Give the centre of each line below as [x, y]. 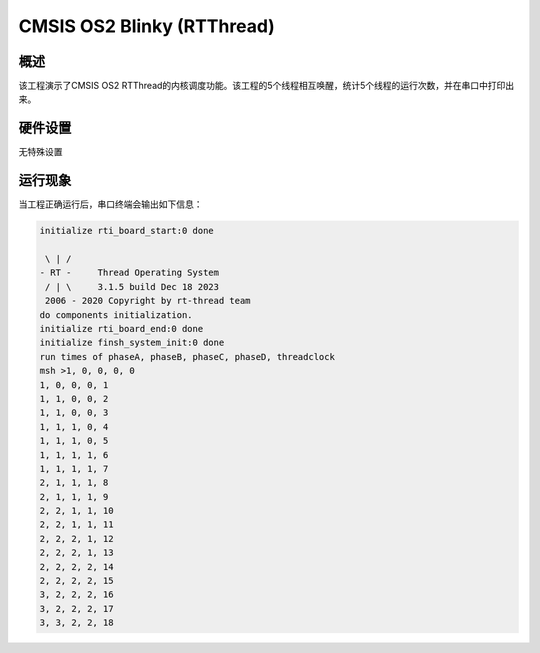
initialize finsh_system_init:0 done [132, 343]
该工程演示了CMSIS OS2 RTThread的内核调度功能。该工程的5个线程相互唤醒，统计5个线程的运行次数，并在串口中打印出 [266, 86]
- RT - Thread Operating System [129, 273]
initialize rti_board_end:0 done [121, 328]
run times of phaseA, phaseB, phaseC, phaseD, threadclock [187, 356]
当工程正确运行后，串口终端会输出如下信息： [110, 204]
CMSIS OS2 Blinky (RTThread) [146, 26]
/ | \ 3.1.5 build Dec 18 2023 [132, 286]
